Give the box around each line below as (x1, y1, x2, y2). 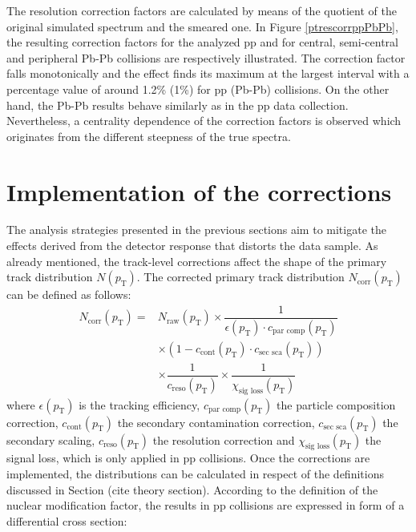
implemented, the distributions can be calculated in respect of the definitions (6, 465, 384, 482)
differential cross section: (6, 512, 127, 529)
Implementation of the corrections (6, 175, 392, 208)
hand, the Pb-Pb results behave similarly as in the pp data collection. (6, 96, 349, 113)
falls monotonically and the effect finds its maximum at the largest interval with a (6, 65, 410, 82)
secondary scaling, (6, 431, 95, 448)
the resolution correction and (152, 431, 295, 448)
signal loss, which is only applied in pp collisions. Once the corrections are (6, 449, 370, 466)
